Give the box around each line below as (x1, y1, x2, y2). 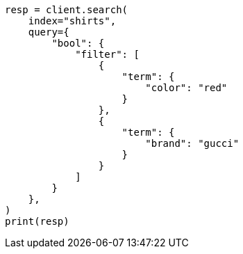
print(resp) (5, 216, 69, 227)
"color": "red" (145, 82, 228, 93)
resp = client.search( (5, 4, 128, 15)
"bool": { (51, 38, 105, 49)
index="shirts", (28, 15, 117, 26)
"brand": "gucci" (145, 138, 240, 149)
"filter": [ (75, 49, 140, 60)
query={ (28, 26, 69, 38)
